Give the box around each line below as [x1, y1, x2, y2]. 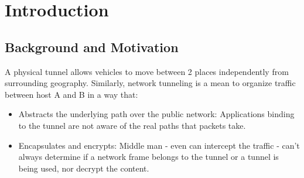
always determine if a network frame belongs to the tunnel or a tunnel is [18, 150, 279, 163]
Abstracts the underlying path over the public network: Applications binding [18, 108, 295, 120]
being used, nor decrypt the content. [18, 162, 149, 174]
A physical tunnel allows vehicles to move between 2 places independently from [5, 65, 289, 77]
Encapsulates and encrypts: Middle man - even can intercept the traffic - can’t [18, 139, 300, 151]
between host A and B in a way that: [5, 88, 138, 100]
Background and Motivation [5, 37, 179, 56]
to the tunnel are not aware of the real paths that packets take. [18, 119, 246, 131]
